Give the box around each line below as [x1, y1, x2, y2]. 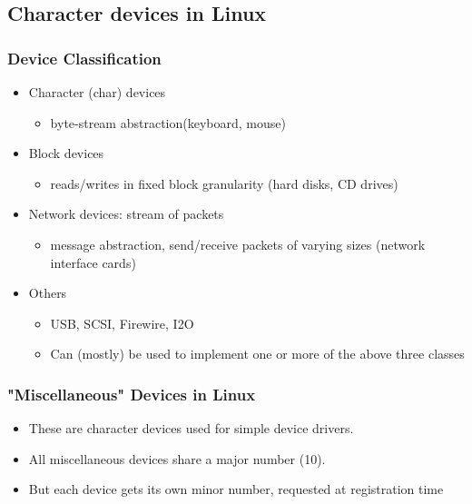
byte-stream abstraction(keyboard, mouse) [50, 113, 286, 132]
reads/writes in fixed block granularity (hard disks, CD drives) [50, 173, 398, 193]
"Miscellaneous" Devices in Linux [7, 382, 256, 405]
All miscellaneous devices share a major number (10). [28, 449, 326, 468]
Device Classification [7, 46, 162, 69]
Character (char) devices [28, 83, 166, 101]
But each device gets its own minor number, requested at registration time [28, 479, 444, 499]
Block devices [28, 143, 104, 163]
